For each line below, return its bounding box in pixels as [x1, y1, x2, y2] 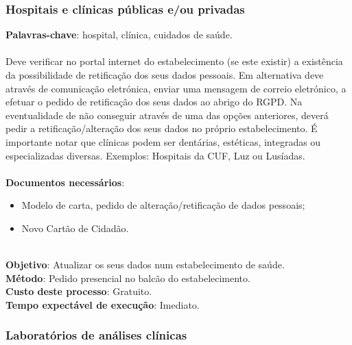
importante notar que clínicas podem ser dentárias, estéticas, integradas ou [5, 134, 321, 149]
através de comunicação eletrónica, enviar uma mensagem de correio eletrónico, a [5, 81, 347, 95]
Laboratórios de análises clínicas [5, 327, 187, 344]
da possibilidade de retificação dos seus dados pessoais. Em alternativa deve [5, 68, 324, 81]
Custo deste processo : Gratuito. [5, 284, 152, 298]
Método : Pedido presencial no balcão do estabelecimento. [5, 270, 250, 285]
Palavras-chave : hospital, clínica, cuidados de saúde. [5, 27, 233, 42]
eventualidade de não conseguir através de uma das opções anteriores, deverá [5, 107, 329, 122]
